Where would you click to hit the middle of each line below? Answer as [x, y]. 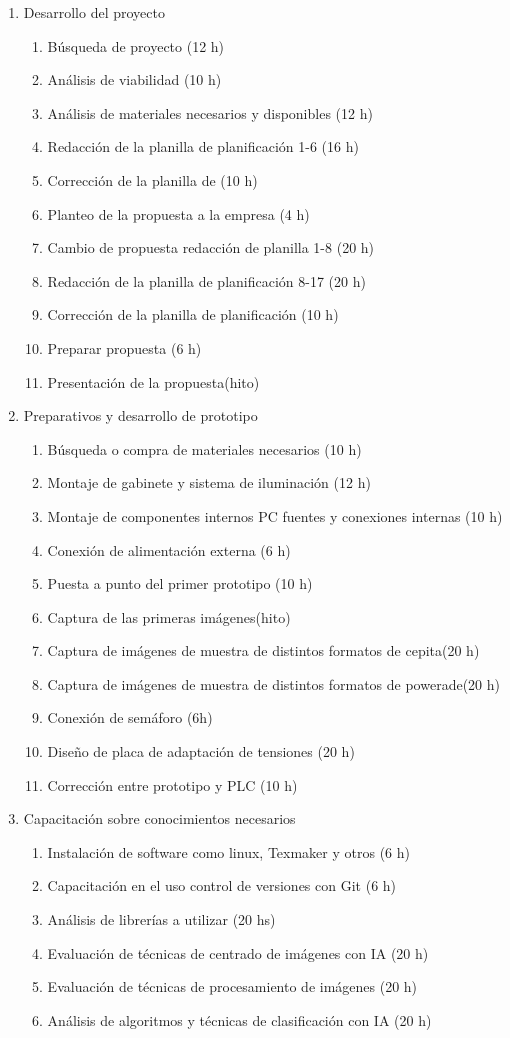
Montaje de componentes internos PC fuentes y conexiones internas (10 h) [275, 515]
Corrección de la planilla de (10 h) [152, 179]
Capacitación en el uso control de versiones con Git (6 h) [222, 885]
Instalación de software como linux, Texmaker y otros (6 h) [228, 851]
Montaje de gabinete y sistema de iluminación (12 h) [209, 482]
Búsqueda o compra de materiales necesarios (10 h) [204, 448]
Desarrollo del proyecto [94, 12]
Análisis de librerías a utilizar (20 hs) [161, 919]
